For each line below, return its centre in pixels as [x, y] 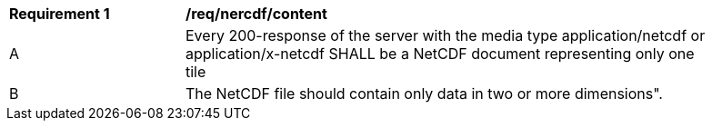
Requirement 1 [60, 14]
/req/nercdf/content [256, 14]
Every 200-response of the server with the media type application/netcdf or [446, 35]
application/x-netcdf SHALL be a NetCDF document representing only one [440, 54]
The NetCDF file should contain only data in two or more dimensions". [424, 94]
